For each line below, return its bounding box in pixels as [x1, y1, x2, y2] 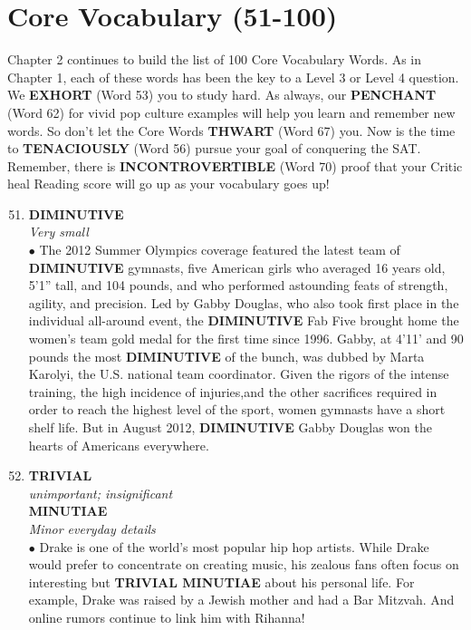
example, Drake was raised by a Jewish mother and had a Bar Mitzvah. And [28, 590, 455, 609]
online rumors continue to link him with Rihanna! [28, 607, 305, 626]
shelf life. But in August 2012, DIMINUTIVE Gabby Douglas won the [28, 418, 432, 436]
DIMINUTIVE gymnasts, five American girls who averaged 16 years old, [28, 257, 446, 276]
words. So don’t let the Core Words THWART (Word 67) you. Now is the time [7, 121, 456, 140]
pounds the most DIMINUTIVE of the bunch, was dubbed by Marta [28, 346, 425, 365]
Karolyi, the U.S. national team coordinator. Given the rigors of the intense [28, 364, 449, 383]
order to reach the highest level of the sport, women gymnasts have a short [28, 400, 446, 419]
